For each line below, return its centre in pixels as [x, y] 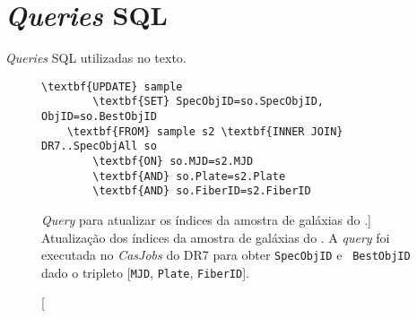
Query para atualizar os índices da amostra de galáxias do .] [207, 219]
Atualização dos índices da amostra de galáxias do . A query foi [216, 237]
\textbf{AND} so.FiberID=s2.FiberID [202, 191]
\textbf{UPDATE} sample [112, 86]
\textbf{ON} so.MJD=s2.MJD [173, 161]
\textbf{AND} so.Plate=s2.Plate [189, 176]
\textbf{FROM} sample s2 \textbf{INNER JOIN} [205, 131]
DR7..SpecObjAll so [99, 146]
